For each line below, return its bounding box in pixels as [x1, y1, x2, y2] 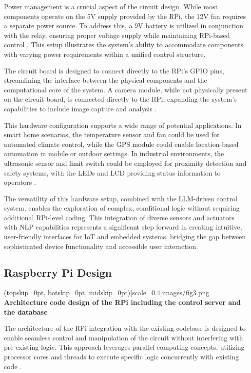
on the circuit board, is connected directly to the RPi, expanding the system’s [4, 94, 237, 104]
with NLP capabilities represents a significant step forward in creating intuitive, [4, 222, 242, 232]
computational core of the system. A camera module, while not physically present [4, 84, 248, 94]
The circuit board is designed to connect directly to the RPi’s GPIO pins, [4, 65, 224, 75]
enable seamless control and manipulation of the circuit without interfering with [4, 332, 243, 342]
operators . [4, 177, 36, 187]
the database [4, 306, 48, 317]
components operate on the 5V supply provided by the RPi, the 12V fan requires [4, 11, 246, 21]
